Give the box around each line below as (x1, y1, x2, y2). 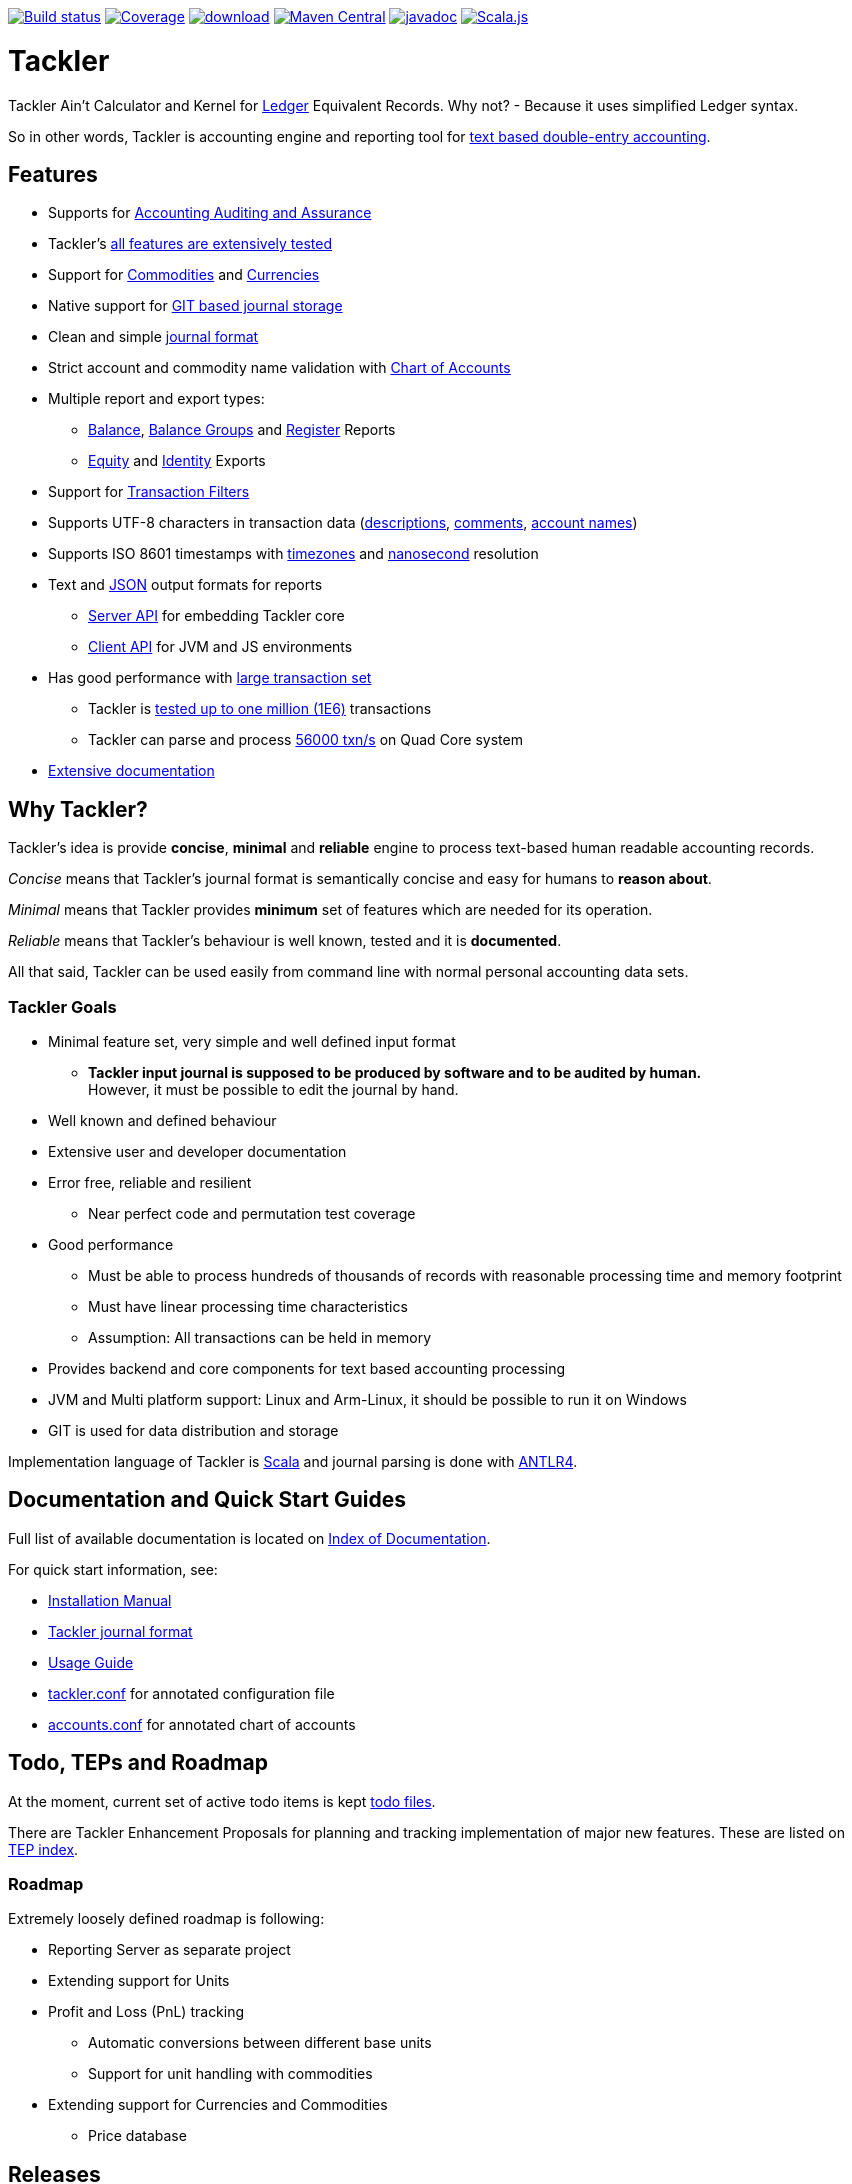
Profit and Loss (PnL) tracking (48, 2003, 245, 2021)
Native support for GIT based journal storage (48, 297, 343, 315)
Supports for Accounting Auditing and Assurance (48, 204, 372, 222)
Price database (88, 2127, 187, 2145)
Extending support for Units (48, 1972, 230, 1990)
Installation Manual (48, 1591, 172, 1609)
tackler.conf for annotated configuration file (48, 1684, 335, 1702)
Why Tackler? (8, 796, 148, 822)
